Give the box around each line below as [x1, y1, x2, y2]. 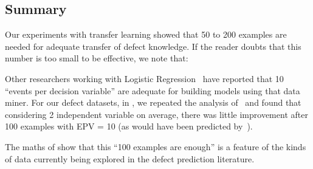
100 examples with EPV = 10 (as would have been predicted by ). [5, 120, 253, 133]
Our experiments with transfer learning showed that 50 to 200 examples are [5, 28, 287, 41]
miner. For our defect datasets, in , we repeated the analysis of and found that [5, 96, 301, 109]
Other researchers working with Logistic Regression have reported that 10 [5, 72, 284, 84]
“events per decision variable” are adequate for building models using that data [5, 84, 300, 97]
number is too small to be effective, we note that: [5, 52, 188, 64]
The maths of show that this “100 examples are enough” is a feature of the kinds [5, 140, 306, 153]
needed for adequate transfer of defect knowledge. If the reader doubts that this [5, 40, 301, 52]
